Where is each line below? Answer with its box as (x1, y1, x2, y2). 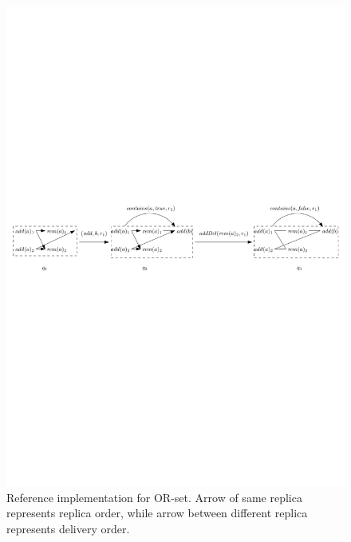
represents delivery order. (6, 520, 130, 536)
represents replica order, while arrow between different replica (6, 504, 308, 521)
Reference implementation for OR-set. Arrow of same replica (6, 488, 302, 505)
